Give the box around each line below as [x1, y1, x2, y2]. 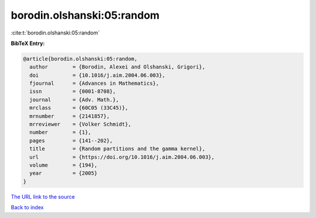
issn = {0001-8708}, [29, 88, 116, 95]
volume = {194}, [29, 162, 98, 168]
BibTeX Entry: [11, 40, 45, 47]
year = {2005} [29, 170, 98, 177]
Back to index [11, 204, 44, 211]
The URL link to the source [11, 193, 75, 200]
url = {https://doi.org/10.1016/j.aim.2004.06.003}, [29, 154, 215, 160]
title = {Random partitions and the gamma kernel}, [29, 146, 205, 152]
